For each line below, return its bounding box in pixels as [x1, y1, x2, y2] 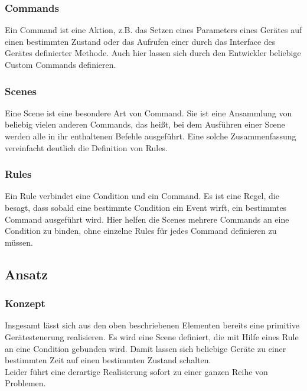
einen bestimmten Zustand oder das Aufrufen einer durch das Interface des [5, 35, 276, 47]
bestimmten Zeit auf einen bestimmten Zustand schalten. [5, 354, 211, 366]
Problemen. [5, 377, 46, 389]
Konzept [5, 296, 45, 311]
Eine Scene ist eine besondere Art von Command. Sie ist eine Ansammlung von [5, 106, 292, 119]
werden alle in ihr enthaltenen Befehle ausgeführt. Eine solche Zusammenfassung [5, 130, 296, 142]
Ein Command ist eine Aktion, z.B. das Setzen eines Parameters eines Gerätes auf [5, 24, 302, 36]
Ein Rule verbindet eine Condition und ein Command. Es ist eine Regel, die [5, 190, 279, 202]
